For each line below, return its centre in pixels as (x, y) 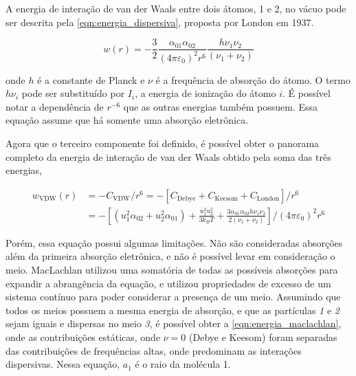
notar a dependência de (55, 106)
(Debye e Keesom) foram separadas (263, 336)
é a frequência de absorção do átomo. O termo (253, 79)
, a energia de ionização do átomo (205, 93)
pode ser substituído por (73, 93)
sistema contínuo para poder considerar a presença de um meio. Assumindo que (173, 297)
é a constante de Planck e (91, 79)
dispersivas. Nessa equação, (63, 364)
